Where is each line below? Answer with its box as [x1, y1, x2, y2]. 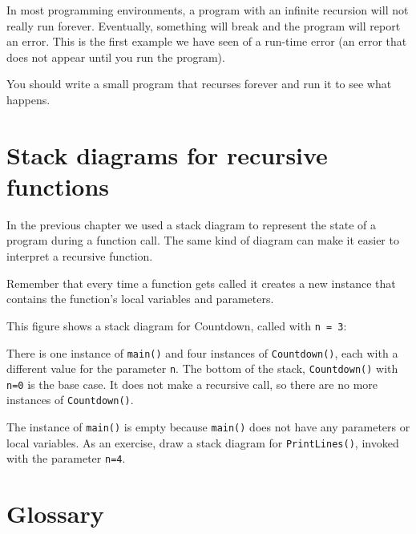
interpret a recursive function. [6, 248, 153, 265]
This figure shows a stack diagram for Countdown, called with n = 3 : [6, 317, 347, 334]
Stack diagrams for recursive [6, 138, 328, 171]
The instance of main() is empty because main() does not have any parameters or [6, 419, 410, 435]
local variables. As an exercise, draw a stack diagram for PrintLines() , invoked [6, 434, 399, 451]
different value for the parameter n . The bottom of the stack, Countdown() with [6, 360, 398, 377]
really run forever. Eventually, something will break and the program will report [6, 17, 401, 34]
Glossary [6, 497, 104, 530]
